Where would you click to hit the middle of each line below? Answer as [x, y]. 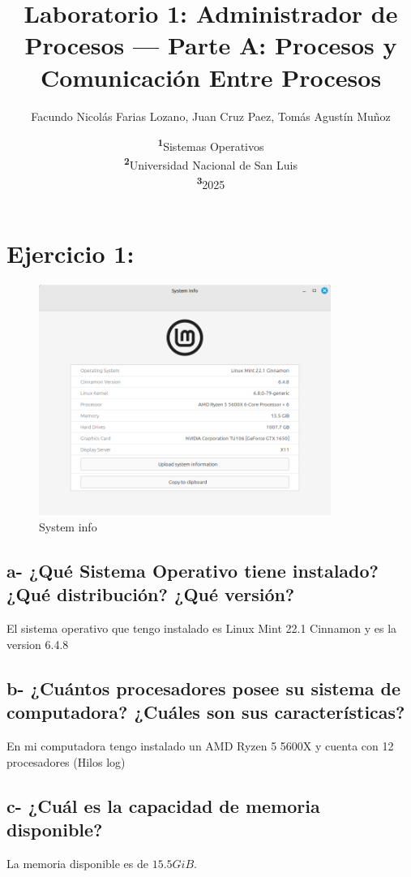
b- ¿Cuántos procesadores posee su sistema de [204, 688]
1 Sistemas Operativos [211, 145]
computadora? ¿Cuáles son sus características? [206, 712]
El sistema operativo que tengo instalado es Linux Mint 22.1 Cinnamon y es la [202, 628]
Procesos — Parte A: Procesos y [211, 45]
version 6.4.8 [38, 644]
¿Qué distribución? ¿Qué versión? [151, 594]
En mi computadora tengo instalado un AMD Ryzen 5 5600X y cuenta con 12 [200, 746]
